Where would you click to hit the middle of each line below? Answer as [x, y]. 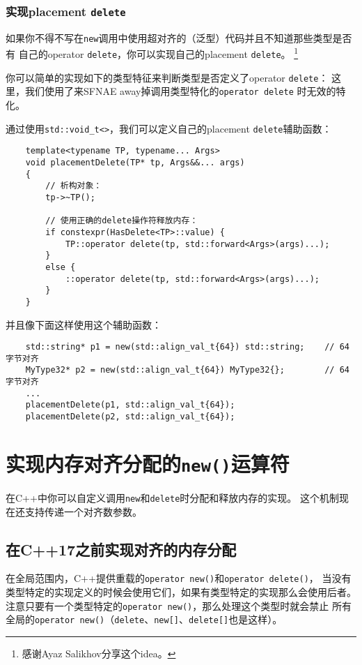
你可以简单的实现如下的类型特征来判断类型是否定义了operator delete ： [167, 77]
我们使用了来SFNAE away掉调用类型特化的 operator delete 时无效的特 [185, 91]
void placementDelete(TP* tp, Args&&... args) [135, 162]
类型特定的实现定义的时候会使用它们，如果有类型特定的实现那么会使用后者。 [181, 592]
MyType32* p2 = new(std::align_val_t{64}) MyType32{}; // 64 [187, 370]
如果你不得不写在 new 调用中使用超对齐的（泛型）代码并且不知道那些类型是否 [179, 37]
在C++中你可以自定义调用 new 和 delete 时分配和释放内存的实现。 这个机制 [173, 497]
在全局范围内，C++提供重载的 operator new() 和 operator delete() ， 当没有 [179, 578]
